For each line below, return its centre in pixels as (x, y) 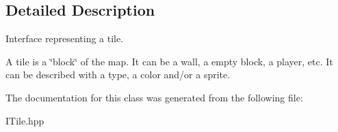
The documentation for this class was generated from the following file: (154, 97)
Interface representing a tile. (65, 38)
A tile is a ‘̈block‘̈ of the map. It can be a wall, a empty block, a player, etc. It (169, 61)
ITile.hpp (25, 120)
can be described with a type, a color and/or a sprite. (118, 75)
